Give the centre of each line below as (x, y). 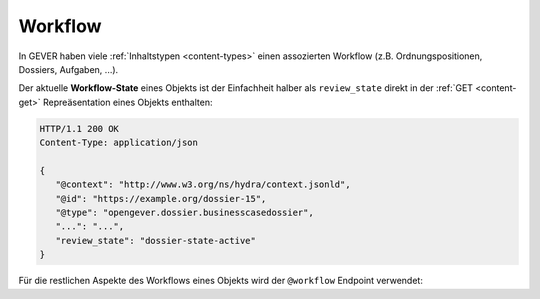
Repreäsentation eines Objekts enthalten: (128, 102)
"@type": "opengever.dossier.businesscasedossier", (184, 213)
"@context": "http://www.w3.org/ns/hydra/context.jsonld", (203, 184)
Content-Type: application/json (119, 143)
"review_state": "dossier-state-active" (156, 240)
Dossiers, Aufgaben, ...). (68, 69)
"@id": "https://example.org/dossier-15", (161, 198)
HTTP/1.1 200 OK (79, 128)
